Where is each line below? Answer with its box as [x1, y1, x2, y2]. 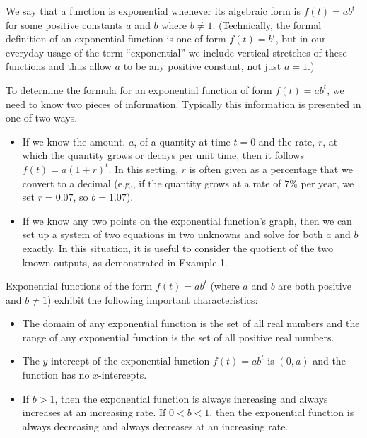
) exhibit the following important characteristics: [47, 292, 258, 307]
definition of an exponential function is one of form [6, 31, 226, 46]
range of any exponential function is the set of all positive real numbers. [22, 329, 334, 344]
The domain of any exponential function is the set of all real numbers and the [22, 316, 360, 331]
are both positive [278, 278, 351, 293]
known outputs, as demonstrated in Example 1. [22, 254, 228, 269]
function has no [22, 367, 90, 382]
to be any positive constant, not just [123, 59, 281, 73]
